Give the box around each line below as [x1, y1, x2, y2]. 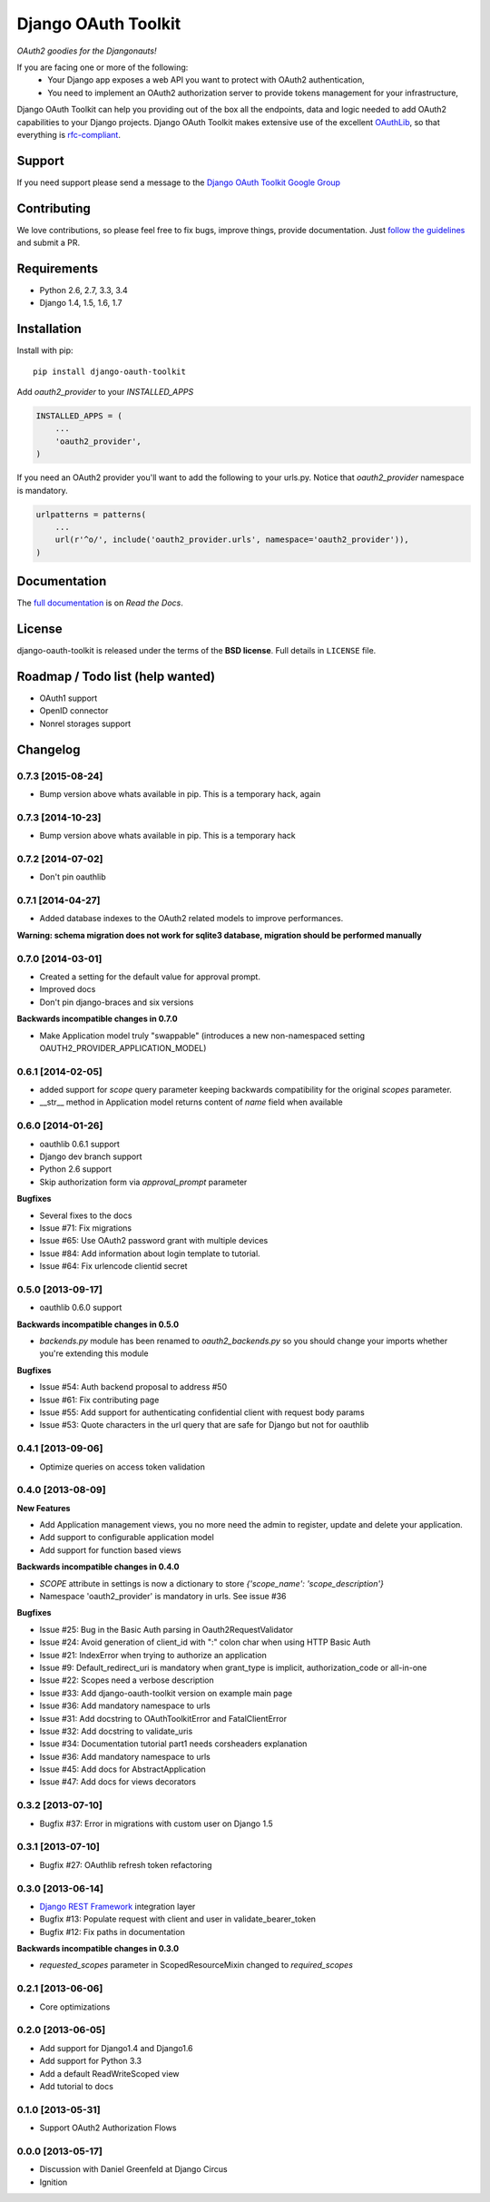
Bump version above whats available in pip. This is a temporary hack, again [39, 789, 321, 800]
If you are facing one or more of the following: [16, 62, 189, 73]
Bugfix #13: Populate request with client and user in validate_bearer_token [39, 1913, 317, 1924]
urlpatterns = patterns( [35, 509, 147, 519]
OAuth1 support [39, 693, 98, 703]
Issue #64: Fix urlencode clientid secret [39, 1261, 188, 1272]
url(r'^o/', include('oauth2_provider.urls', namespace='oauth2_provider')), [54, 535, 410, 545]
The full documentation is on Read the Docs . [16, 597, 183, 608]
